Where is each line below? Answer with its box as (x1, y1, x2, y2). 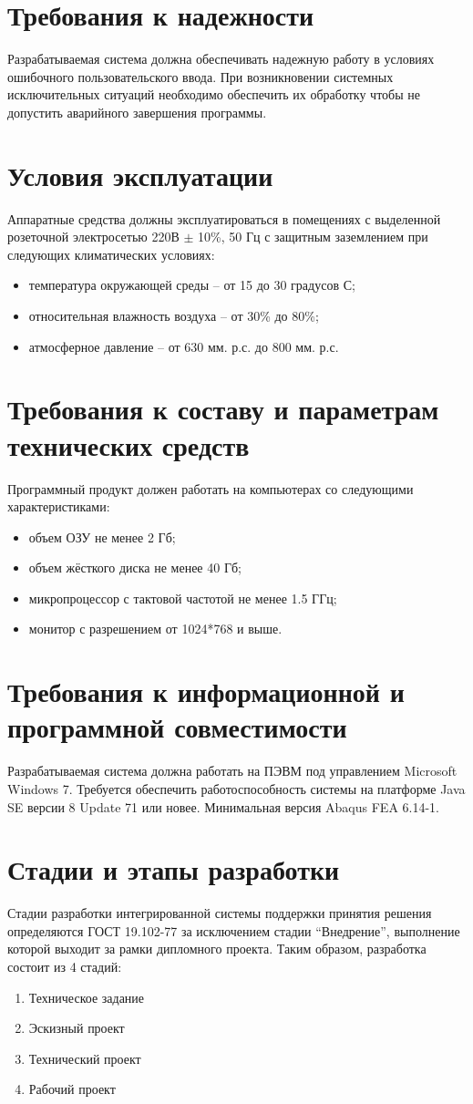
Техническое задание (28, 987, 145, 1006)
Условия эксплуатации (7, 156, 273, 193)
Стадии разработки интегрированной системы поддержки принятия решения (7, 903, 432, 923)
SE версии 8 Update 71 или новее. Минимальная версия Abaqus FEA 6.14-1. (7, 797, 440, 816)
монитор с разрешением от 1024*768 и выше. (28, 619, 283, 638)
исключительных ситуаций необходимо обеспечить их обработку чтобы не (7, 85, 420, 104)
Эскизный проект (28, 1018, 125, 1037)
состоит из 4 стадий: (7, 957, 122, 976)
